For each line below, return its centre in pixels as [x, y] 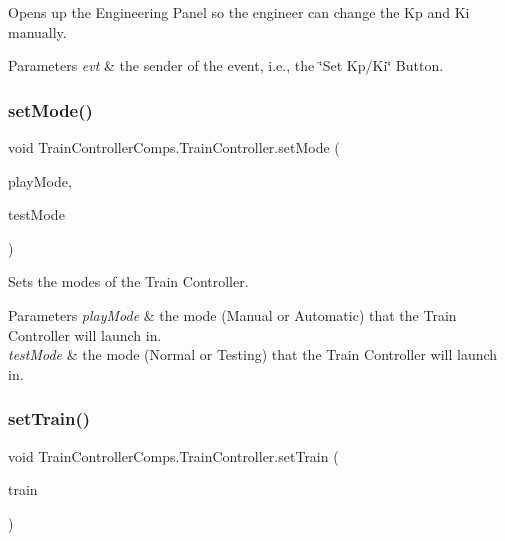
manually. [37, 31]
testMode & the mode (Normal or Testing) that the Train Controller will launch [253, 354]
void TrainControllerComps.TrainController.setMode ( [174, 147]
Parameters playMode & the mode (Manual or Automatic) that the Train [232, 314]
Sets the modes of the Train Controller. [128, 281]
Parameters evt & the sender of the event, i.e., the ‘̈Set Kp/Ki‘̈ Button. [226, 65]
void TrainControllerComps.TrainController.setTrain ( [173, 455]
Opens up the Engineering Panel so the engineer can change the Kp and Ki [239, 12]
